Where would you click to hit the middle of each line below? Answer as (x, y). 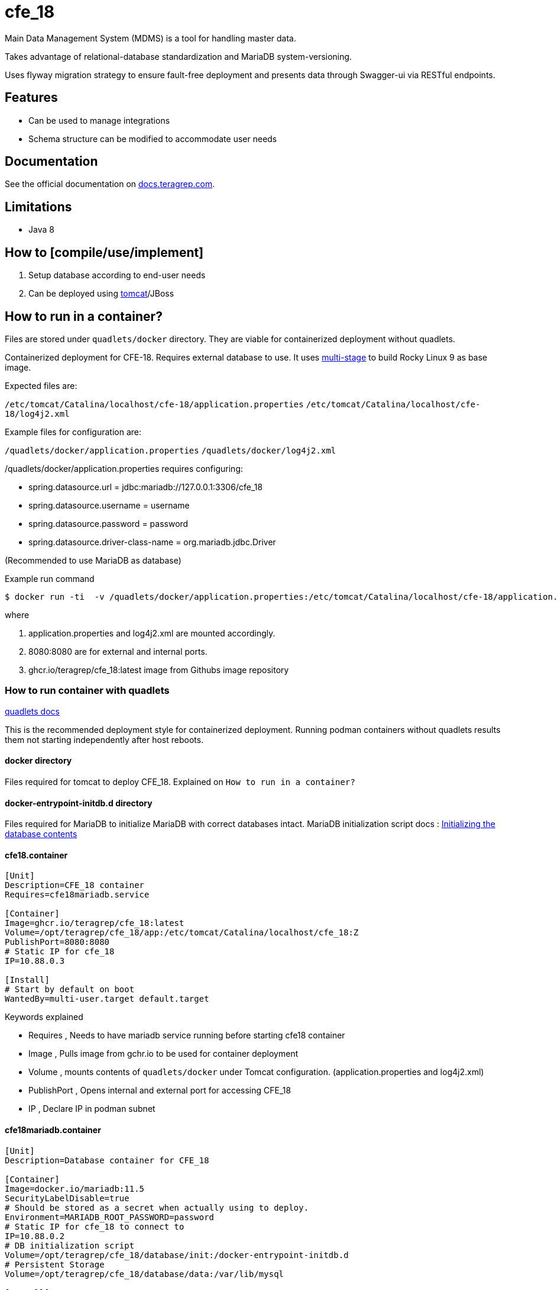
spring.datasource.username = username (109, 505)
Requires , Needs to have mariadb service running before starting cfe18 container (187, 1035)
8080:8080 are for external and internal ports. (118, 651)
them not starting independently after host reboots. (104, 739)
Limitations (38, 207)
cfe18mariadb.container (53, 1130)
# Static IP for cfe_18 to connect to (95, 1226)
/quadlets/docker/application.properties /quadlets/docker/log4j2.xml (171, 450)
